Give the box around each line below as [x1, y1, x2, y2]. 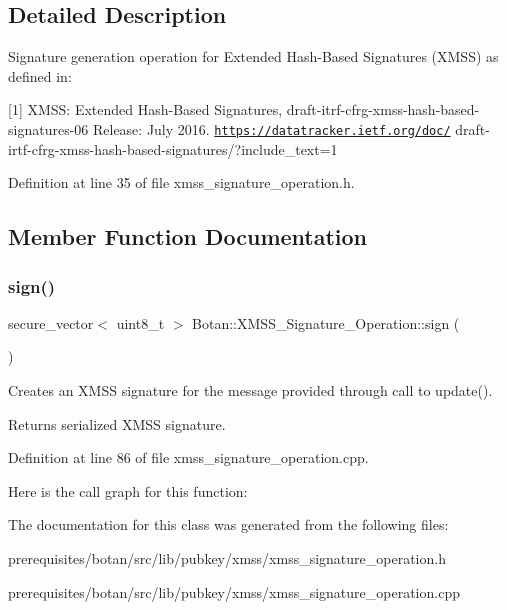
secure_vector [8, 312, 94, 333]
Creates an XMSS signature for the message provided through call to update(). [8, 380, 493, 401]
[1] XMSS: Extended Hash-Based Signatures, [8, 99, 283, 120]
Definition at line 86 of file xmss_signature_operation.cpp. [8, 447, 369, 468]
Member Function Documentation [8, 221, 368, 252]
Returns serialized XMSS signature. [8, 413, 226, 434]
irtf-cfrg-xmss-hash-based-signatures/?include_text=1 [8, 138, 338, 159]
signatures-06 [8, 118, 89, 139]
